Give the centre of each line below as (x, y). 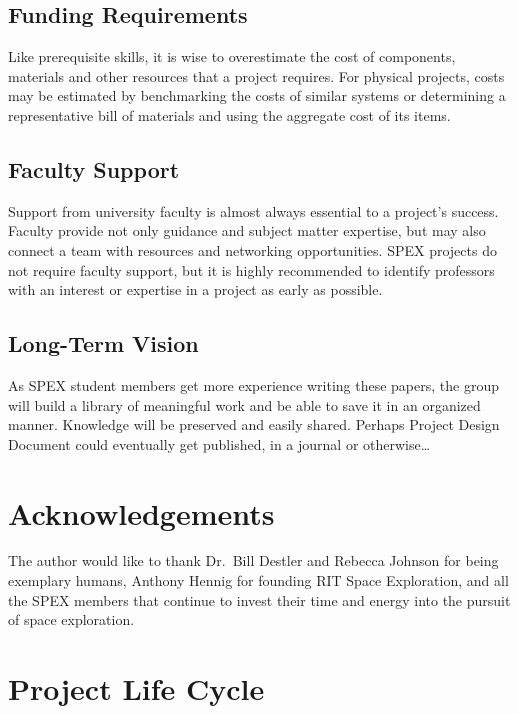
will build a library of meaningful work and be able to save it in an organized (244, 404)
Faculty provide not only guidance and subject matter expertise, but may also (247, 230)
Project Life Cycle (136, 688)
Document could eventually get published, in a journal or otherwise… (219, 443)
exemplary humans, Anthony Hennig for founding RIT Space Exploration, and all (258, 580)
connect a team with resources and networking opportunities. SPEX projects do (252, 249)
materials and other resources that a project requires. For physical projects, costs (256, 75)
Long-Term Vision (103, 343)
